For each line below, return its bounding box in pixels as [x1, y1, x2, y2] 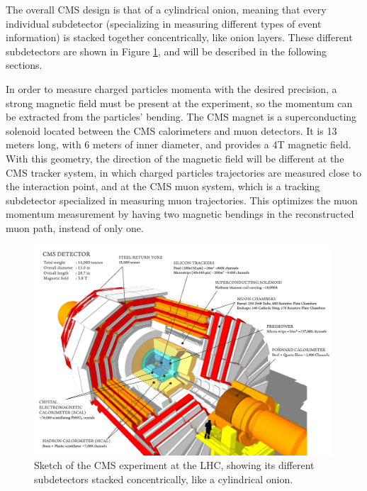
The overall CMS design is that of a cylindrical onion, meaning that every [6, 2, 327, 16]
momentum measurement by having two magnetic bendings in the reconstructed [6, 206, 354, 221]
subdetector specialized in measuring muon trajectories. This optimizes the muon [6, 192, 358, 207]
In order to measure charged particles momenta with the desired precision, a [6, 81, 337, 96]
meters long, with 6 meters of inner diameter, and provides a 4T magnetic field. [6, 137, 351, 152]
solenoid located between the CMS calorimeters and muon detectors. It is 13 [6, 123, 337, 138]
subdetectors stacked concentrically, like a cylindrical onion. [34, 472, 293, 487]
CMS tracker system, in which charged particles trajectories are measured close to [6, 165, 361, 180]
